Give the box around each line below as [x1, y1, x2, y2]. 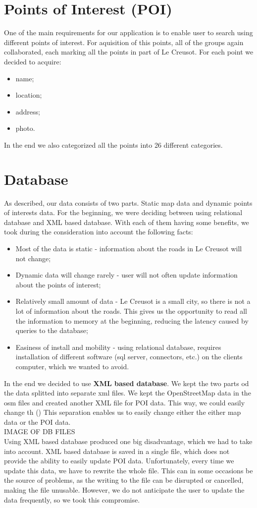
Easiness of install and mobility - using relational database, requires [15, 341, 221, 352]
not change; [15, 253, 51, 263]
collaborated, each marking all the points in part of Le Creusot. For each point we [4, 47, 254, 57]
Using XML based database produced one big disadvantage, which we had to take [4, 436, 253, 447]
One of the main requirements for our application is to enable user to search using [4, 27, 253, 38]
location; [15, 90, 42, 100]
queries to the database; [15, 325, 88, 336]
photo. [15, 123, 35, 133]
